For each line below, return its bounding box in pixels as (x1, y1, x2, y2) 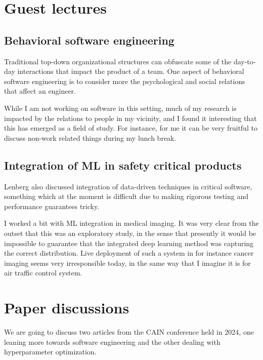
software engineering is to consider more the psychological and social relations (4, 75, 245, 86)
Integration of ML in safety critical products (4, 157, 242, 173)
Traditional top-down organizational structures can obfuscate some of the (4, 56, 232, 66)
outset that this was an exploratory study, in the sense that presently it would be (4, 227, 256, 238)
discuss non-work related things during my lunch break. (4, 132, 177, 143)
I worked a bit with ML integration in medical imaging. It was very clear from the (4, 218, 259, 228)
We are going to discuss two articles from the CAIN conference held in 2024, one (4, 327, 254, 337)
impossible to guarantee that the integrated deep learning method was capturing (4, 237, 254, 248)
